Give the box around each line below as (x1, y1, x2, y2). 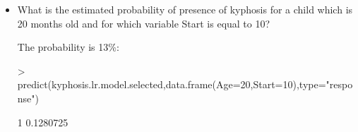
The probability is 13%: (17, 40, 119, 54)
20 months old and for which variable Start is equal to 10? (17, 16, 270, 30)
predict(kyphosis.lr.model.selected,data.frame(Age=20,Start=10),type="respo (17, 77, 353, 92)
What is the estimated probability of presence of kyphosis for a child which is (17, 2, 353, 16)
